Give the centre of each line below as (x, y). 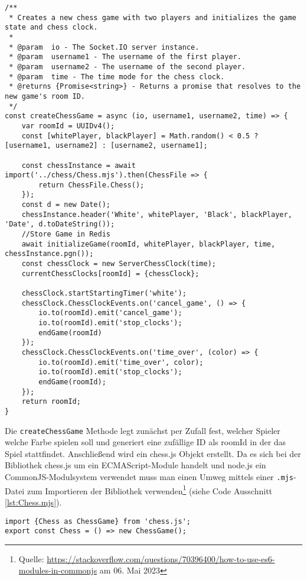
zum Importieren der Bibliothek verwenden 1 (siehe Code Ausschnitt (150, 490)
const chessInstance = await (79, 165)
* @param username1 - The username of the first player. (125, 57)
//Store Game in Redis (66, 234)
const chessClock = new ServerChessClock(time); (119, 264)
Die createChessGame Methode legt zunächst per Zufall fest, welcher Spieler (143, 430)
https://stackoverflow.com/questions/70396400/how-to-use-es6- (161, 558)
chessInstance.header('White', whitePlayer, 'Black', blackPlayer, (157, 214)
